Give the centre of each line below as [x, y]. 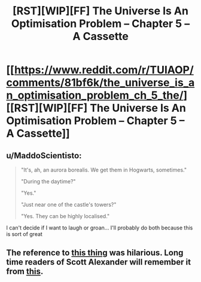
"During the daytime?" [48, 181]
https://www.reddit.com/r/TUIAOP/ [104, 70]
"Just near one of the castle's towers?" [68, 205]
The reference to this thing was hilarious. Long [95, 253]
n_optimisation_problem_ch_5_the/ [95, 95]
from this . [25, 272]
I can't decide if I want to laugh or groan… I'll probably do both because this [100, 228]
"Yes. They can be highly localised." [65, 216]
